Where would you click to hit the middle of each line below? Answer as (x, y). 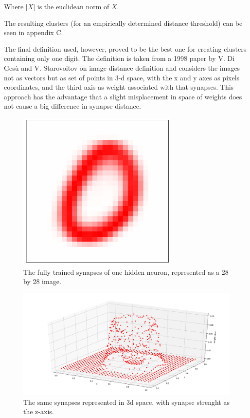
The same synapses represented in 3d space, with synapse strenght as (126, 402)
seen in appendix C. (34, 32)
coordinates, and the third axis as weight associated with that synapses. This (119, 87)
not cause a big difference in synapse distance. (72, 106)
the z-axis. (39, 411)
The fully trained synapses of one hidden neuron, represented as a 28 (126, 272)
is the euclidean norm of (73, 6)
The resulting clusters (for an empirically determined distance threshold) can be (123, 23)
